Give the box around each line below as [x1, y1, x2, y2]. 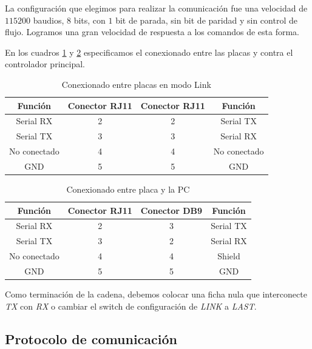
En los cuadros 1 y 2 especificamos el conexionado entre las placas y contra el [5, 45, 293, 58]
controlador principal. [5, 58, 85, 70]
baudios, [33, 13, 64, 26]
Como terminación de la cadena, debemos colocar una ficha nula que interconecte [5, 288, 307, 301]
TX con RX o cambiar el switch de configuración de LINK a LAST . [5, 299, 257, 312]
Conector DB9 [140, 204, 203, 216]
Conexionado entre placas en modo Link [61, 78, 211, 90]
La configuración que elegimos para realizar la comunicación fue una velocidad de [5, 2, 308, 14]
